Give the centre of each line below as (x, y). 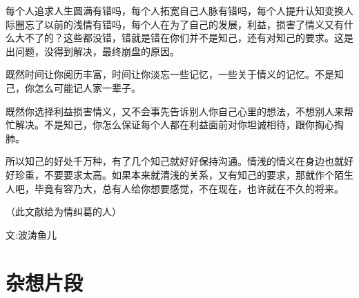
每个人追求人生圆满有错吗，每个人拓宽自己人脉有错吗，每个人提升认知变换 (175, 10)
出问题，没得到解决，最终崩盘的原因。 (93, 51)
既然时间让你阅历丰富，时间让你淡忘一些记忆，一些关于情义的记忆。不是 (170, 74)
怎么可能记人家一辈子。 (87, 87)
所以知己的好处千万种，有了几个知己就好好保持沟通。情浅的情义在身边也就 (175, 161)
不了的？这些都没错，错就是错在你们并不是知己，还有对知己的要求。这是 (189, 38)
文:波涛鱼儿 (31, 234)
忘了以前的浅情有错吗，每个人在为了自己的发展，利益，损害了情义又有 (184, 24)
